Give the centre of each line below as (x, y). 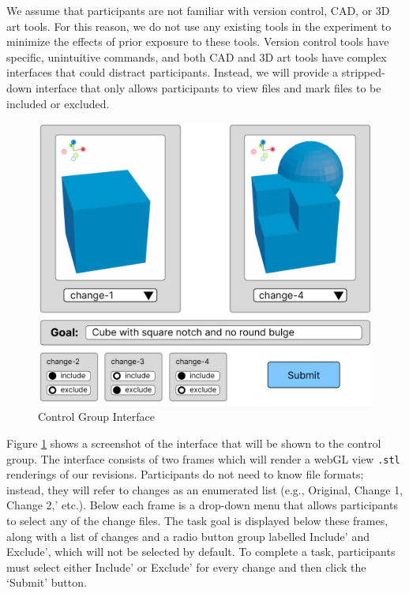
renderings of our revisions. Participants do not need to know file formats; (185, 474)
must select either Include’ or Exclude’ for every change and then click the (186, 567)
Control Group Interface (97, 417)
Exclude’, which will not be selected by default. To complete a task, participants (201, 552)
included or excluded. (58, 103)
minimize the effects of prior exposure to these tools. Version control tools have (198, 41)
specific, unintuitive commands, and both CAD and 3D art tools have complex (197, 56)
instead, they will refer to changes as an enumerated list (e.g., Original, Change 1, (205, 489)
